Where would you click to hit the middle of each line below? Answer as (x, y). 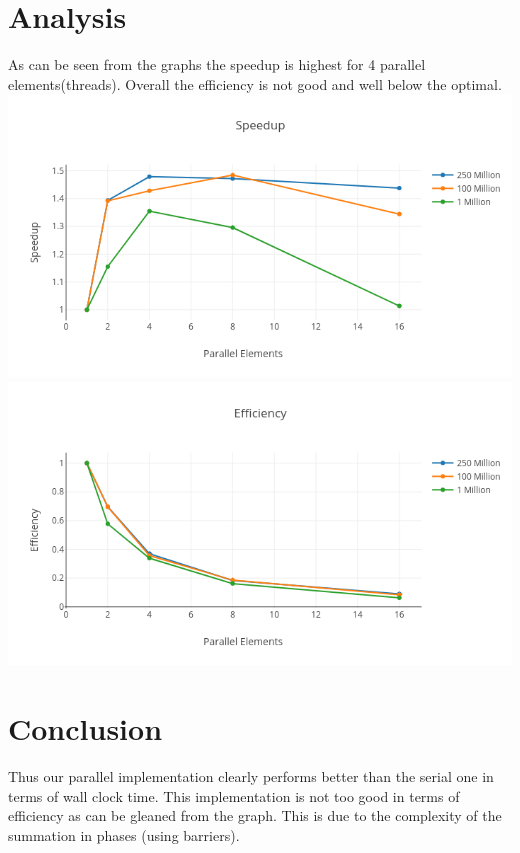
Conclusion (85, 727)
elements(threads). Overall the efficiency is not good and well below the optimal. (255, 83)
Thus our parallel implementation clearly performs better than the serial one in (251, 775)
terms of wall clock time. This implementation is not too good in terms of (234, 795)
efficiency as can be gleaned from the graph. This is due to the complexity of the (255, 815)
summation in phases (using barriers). (124, 834)
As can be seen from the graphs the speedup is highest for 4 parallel (217, 64)
